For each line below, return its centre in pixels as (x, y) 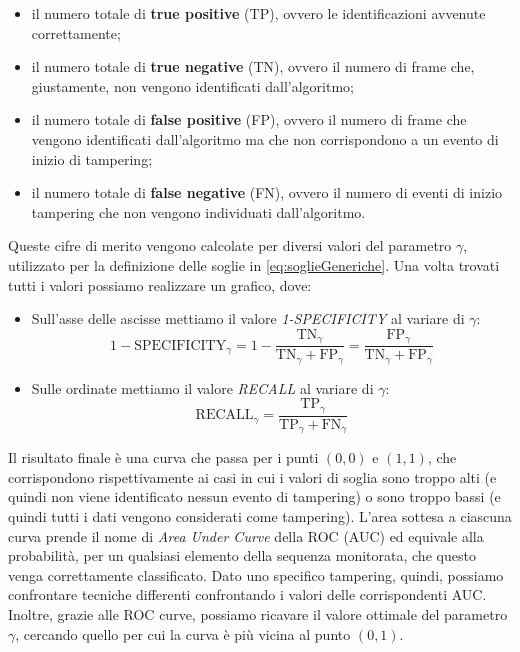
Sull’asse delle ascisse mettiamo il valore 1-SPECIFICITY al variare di (248, 318)
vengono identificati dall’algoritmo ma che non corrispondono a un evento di (265, 138)
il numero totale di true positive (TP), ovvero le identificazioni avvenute (258, 13)
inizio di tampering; (92, 158)
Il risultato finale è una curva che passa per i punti (163, 457)
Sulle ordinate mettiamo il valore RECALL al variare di (202, 387)
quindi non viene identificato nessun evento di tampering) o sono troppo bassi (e (254, 496)
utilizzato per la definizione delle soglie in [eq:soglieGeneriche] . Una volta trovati (254, 264)
